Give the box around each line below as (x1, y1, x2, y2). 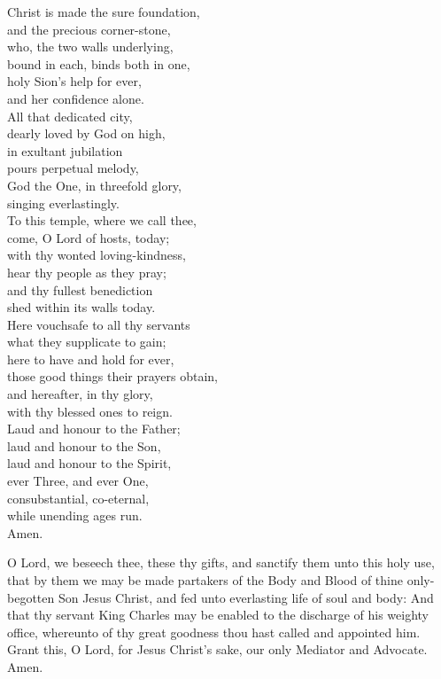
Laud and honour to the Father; (7, 419, 181, 438)
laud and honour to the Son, (7, 436, 161, 455)
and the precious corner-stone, (7, 20, 171, 38)
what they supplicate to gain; (7, 332, 166, 351)
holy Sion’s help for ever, (7, 72, 142, 90)
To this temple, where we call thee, (7, 211, 197, 230)
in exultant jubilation (7, 141, 123, 160)
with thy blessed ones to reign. (7, 402, 173, 420)
